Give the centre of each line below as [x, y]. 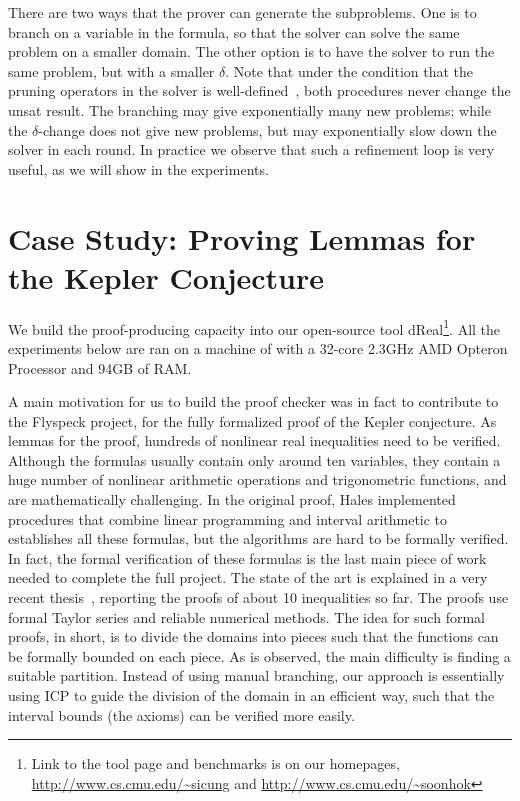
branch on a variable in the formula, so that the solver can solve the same [234, 31]
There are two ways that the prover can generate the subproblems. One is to [242, 12]
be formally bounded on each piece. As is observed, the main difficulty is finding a [259, 655]
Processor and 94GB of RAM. [100, 367]
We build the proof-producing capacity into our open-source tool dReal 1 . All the [254, 327]
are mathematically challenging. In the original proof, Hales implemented [232, 499]
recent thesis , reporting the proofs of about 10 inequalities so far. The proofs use [258, 597]
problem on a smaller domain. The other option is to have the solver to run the [251, 51]
